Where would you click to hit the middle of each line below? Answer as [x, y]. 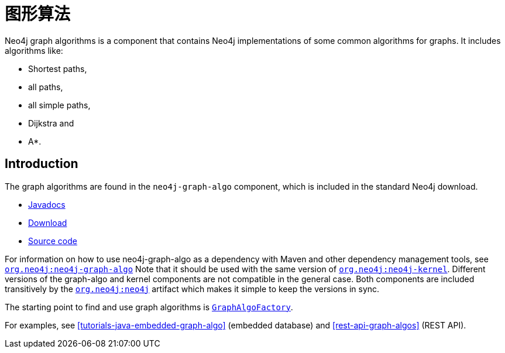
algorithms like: [34, 50]
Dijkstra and [51, 123]
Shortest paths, [58, 68]
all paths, [46, 87]
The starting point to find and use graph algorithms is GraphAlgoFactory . [149, 307]
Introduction [42, 164]
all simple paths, [59, 105]
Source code [53, 241]
